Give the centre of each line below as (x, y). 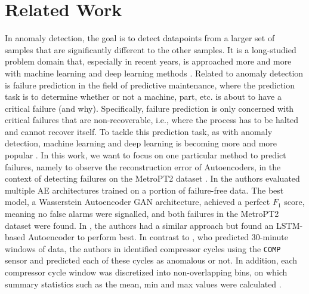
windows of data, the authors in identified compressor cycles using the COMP (143, 248)
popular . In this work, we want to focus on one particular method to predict (146, 155)
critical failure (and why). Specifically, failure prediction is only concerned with (149, 108)
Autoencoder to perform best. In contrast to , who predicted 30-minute (158, 237)
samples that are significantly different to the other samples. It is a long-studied (151, 49)
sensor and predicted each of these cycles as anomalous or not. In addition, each (151, 260)
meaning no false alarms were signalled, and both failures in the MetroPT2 (142, 214)
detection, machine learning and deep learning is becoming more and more (141, 143)
